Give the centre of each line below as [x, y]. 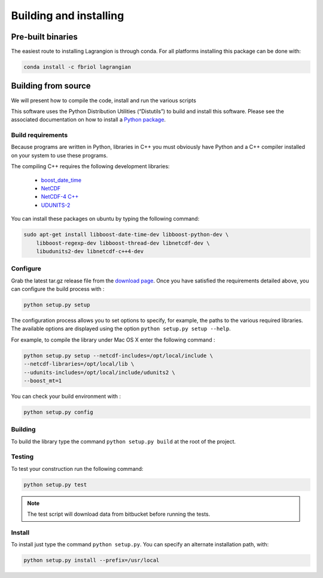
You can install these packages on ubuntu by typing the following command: [105, 219]
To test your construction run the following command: [77, 469]
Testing [22, 457]
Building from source [51, 86]
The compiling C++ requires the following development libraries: [90, 166]
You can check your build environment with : [66, 396]
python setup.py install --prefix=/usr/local [92, 560]
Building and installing [68, 16]
